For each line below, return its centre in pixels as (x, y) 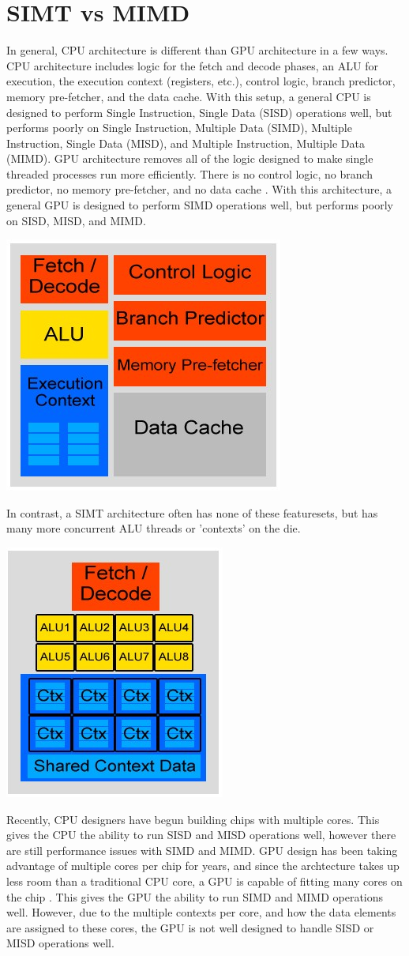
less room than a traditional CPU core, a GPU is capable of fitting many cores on (204, 881)
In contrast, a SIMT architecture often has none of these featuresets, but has (192, 512)
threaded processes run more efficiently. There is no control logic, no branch (190, 173)
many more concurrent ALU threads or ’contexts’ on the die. (154, 528)
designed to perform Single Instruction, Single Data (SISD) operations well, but (199, 112)
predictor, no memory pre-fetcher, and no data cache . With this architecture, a (199, 189)
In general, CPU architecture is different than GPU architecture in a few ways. (197, 50)
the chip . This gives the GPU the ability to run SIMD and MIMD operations (195, 896)
